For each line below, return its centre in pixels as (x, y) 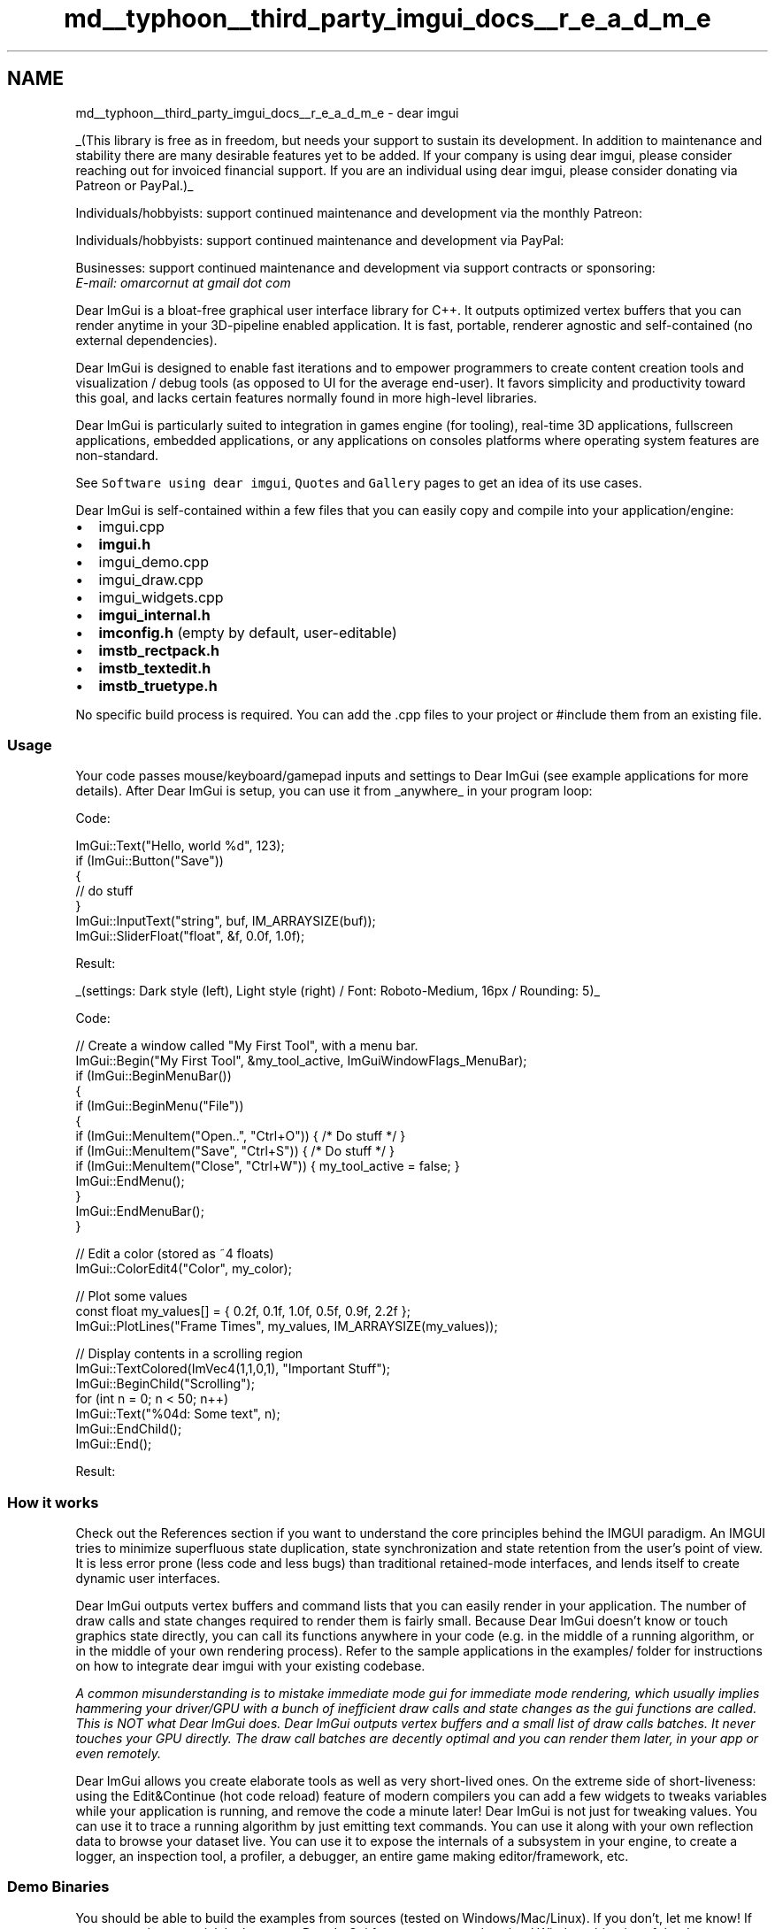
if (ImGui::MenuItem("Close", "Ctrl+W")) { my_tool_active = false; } (268, 1166)
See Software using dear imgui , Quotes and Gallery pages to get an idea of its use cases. (359, 482)
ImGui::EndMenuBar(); (140, 1211)
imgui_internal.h (154, 615)
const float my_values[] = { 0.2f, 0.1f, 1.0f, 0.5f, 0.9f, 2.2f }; (243, 1311)
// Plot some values (131, 1296)
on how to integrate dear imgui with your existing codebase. (250, 1666)
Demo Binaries (58, 1887)
